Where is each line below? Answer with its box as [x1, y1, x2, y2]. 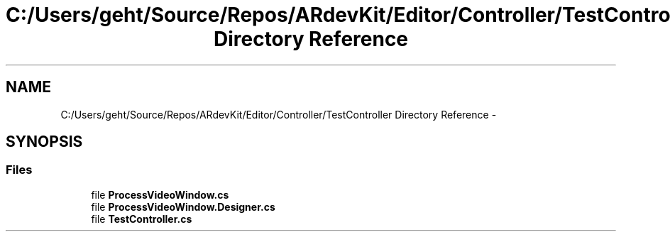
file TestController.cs [91, 212, 192, 225]
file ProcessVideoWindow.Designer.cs [91, 200, 275, 213]
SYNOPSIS [6, 133, 83, 151]
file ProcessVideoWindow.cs [91, 188, 229, 201]
